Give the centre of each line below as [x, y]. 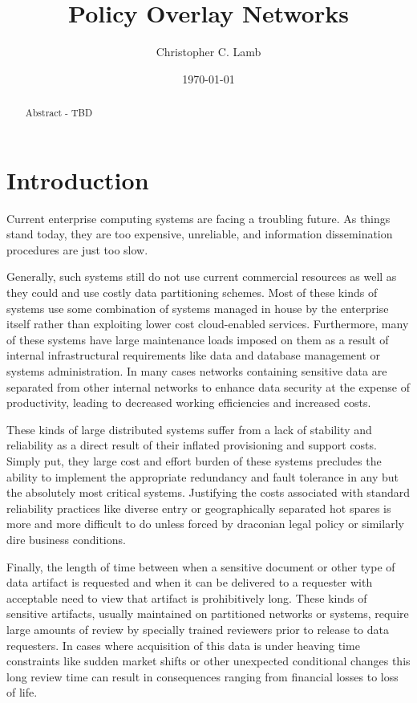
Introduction [78, 179]
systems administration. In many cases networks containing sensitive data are [197, 371]
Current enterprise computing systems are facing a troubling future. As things [198, 218]
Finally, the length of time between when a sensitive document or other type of [201, 566]
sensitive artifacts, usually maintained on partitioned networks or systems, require [208, 614]
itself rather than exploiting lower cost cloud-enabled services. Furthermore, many [208, 324]
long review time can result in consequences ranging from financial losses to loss [202, 676]
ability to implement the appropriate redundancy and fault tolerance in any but [203, 476]
